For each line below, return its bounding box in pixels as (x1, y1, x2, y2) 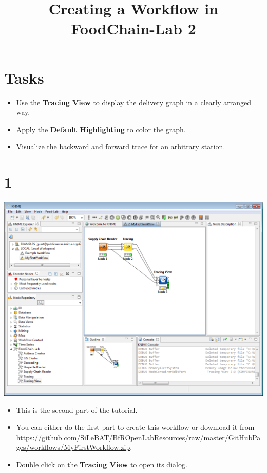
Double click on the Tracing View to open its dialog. (16, 459, 187, 469)
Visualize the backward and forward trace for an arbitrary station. (16, 141, 225, 152)
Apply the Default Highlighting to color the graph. (16, 124, 186, 134)
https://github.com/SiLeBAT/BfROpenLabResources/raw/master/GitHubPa (16, 431, 261, 442)
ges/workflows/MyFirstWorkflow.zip (16, 442, 130, 452)
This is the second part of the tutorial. (16, 404, 138, 415)
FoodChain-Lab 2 (71, 18, 196, 39)
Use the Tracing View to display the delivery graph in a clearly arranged (16, 96, 251, 107)
